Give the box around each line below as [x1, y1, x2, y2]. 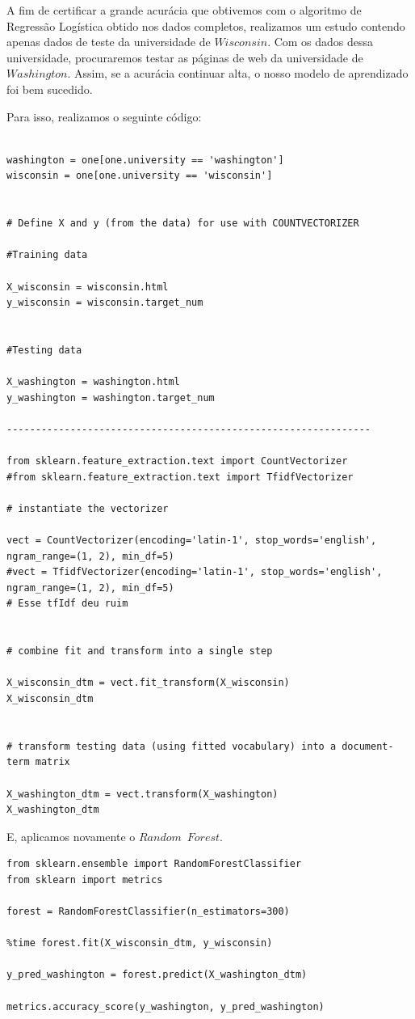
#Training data [6, 249, 88, 261]
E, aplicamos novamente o [6, 827, 136, 844]
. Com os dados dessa [267, 33, 374, 50]
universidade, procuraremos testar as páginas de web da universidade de [6, 49, 363, 66]
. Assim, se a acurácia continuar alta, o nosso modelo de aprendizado [67, 65, 409, 82]
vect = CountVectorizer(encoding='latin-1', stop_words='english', [6, 535, 377, 546]
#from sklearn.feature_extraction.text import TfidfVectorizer [6, 471, 354, 483]
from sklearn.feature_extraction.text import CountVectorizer [6, 455, 348, 467]
